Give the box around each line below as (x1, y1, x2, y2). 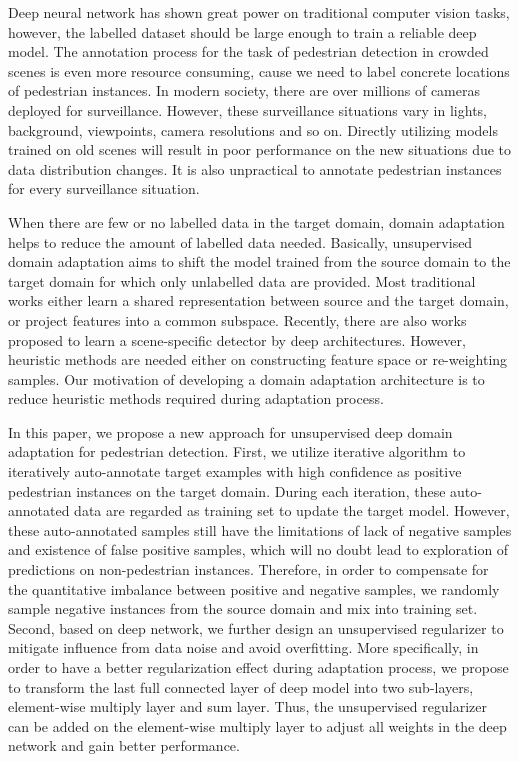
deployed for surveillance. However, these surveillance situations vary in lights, (8, 99, 487, 120)
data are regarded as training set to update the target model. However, (74, 500, 510, 521)
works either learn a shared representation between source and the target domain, (8, 290, 509, 311)
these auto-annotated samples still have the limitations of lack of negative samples (8, 519, 512, 540)
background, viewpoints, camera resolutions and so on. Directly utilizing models (8, 119, 498, 140)
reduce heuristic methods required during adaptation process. (8, 388, 384, 409)
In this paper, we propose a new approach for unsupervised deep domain (8, 421, 453, 442)
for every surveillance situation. (8, 178, 200, 199)
